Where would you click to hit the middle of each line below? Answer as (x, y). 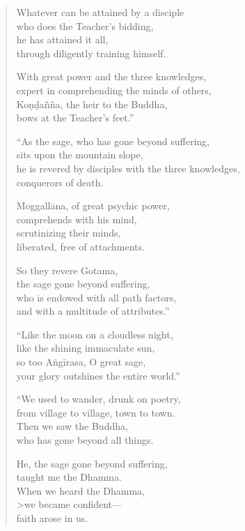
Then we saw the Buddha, (72, 426)
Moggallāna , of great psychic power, (93, 205)
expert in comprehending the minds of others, (114, 90)
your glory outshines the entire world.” (98, 375)
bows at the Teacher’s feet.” (75, 118)
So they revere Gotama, (67, 270)
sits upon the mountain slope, (80, 155)
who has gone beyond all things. (85, 440)
